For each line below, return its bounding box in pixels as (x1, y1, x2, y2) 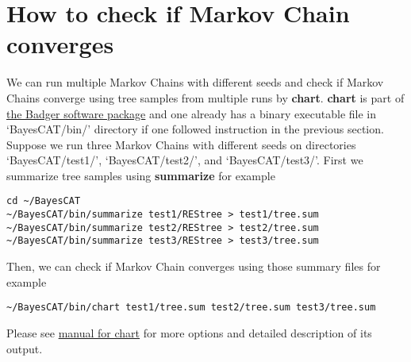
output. (6, 340, 43, 356)
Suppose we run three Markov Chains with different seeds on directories (6, 136, 356, 152)
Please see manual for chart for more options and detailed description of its (6, 324, 372, 341)
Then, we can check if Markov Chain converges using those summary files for (6, 258, 381, 275)
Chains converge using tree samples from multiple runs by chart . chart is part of (6, 89, 405, 106)
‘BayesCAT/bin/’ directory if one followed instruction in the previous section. (6, 121, 384, 137)
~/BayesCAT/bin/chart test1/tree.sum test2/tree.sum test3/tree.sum (6, 302, 376, 314)
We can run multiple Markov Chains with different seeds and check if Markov (6, 74, 384, 90)
